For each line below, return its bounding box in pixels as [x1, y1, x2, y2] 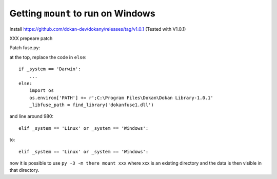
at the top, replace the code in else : [9, 54, 87, 60]
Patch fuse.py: [9, 45, 41, 51]
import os [29, 88, 54, 93]
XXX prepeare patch [9, 35, 53, 41]
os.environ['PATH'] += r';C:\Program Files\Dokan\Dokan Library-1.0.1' [29, 95, 213, 101]
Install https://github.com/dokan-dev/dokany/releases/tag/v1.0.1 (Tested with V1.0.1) [9, 26, 186, 32]
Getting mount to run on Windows [9, 8, 156, 19]
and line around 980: [9, 113, 54, 120]
